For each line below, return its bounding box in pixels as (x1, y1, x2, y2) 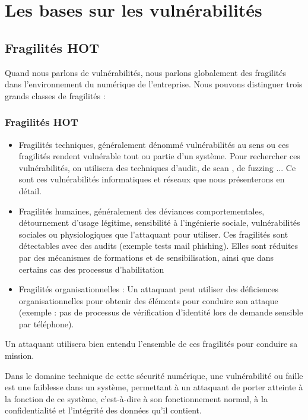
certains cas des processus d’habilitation (18, 263, 164, 275)
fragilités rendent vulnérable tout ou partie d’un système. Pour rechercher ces (18, 150, 300, 162)
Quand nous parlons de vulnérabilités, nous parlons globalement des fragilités (5, 66, 287, 78)
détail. (18, 184, 42, 197)
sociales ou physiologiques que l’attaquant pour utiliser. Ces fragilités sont (18, 228, 288, 240)
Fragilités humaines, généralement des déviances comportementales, (18, 204, 265, 217)
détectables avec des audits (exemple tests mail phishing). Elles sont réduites (18, 239, 299, 252)
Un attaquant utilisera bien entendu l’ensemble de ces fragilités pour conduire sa (5, 337, 298, 350)
